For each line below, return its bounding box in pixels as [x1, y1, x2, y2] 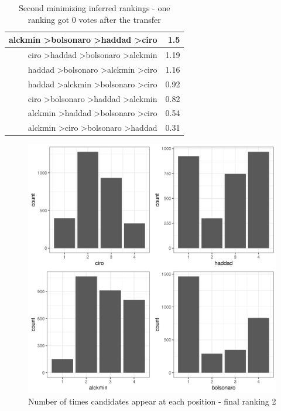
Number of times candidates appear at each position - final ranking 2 [28, 395, 276, 407]
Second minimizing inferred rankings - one [18, 2, 170, 13]
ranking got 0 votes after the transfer [28, 13, 161, 25]
